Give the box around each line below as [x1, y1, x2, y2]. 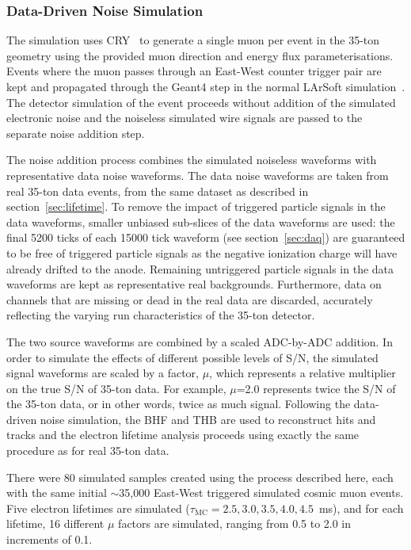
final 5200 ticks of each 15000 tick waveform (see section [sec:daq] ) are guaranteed [6, 229, 405, 246]
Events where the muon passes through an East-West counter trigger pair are [6, 63, 382, 79]
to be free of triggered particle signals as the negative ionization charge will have [6, 244, 398, 261]
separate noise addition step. [6, 124, 145, 141]
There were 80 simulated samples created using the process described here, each [6, 468, 394, 485]
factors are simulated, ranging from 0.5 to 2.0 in [118, 515, 352, 532]
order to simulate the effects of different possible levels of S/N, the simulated [6, 349, 379, 365]
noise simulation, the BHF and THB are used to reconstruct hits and [40, 411, 376, 427]
